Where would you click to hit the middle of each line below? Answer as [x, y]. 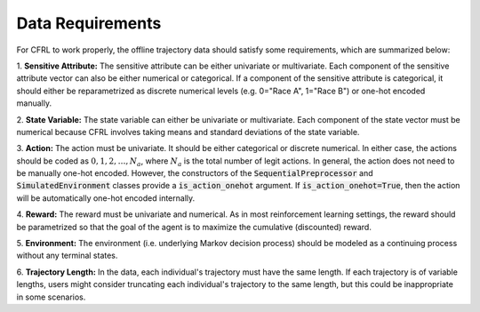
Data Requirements [89, 23]
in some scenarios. [51, 297]
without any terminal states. [67, 256]
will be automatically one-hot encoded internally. [106, 198]
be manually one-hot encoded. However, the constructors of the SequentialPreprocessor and [195, 173]
